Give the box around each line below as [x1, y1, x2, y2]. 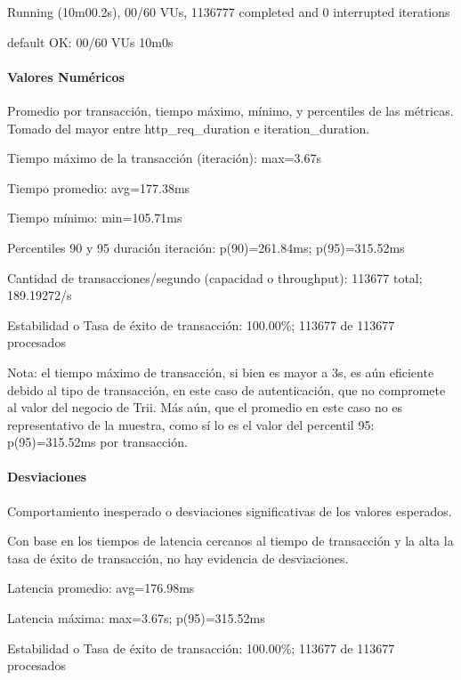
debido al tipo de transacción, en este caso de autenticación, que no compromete [7, 380, 446, 399]
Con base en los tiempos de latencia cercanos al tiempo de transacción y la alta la [7, 531, 454, 550]
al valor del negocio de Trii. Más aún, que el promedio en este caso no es [7, 398, 403, 417]
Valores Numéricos [7, 67, 125, 85]
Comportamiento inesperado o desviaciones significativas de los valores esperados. [7, 501, 452, 520]
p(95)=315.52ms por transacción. [7, 433, 188, 451]
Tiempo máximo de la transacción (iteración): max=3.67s [7, 149, 321, 167]
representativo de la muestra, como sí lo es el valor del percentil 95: [7, 415, 375, 433]
